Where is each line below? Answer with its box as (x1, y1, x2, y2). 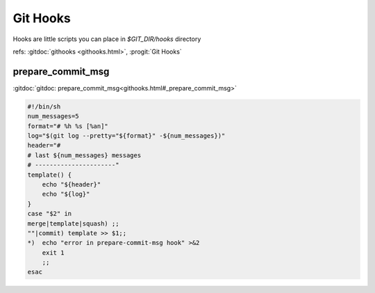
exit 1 (42, 248, 65, 257)
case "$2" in (27, 209, 72, 218)
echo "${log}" (42, 190, 90, 198)
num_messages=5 (27, 112, 79, 120)
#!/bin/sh (27, 102, 61, 111)
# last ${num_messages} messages (27, 151, 142, 159)
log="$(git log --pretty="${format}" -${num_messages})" (27, 132, 226, 139)
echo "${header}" (42, 180, 101, 188)
